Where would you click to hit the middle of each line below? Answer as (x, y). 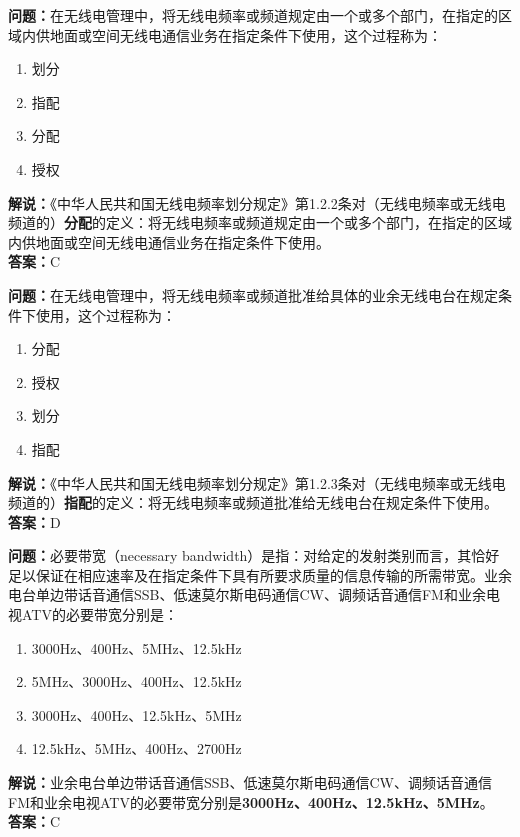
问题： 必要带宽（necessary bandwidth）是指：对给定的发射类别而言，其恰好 (254, 555)
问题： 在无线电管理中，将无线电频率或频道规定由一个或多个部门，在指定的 (253, 15)
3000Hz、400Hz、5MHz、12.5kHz (136, 647)
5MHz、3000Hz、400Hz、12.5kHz (136, 681)
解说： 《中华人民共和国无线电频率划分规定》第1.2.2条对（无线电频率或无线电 (257, 202)
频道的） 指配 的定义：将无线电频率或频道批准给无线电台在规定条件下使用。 (253, 502)
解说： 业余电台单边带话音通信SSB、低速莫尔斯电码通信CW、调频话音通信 (250, 782)
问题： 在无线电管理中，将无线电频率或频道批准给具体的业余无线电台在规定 (253, 294)
